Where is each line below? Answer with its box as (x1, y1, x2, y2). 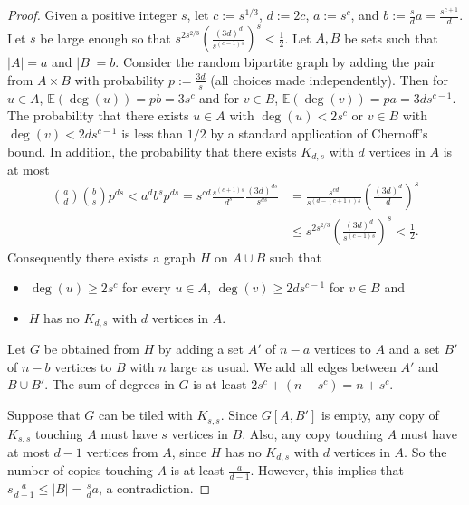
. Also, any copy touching (242, 424, 383, 443)
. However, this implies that (250, 461, 404, 480)
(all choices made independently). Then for (210, 70, 448, 89)
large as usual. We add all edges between (170, 357, 397, 376)
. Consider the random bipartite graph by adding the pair (115, 52, 435, 71)
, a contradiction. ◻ (98, 479, 211, 498)
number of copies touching (7, 461, 153, 480)
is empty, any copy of (321, 405, 439, 424)
